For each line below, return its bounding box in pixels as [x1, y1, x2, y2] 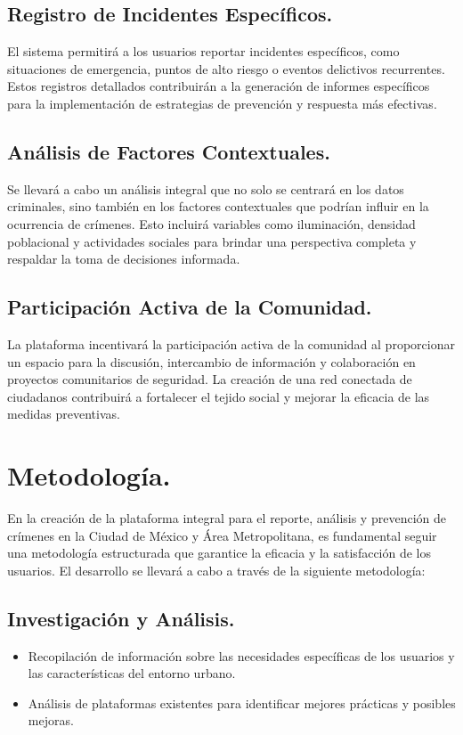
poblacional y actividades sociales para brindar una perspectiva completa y [7, 232, 417, 250]
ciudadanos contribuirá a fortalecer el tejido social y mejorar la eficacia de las [7, 387, 430, 405]
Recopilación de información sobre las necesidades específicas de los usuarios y [28, 646, 455, 665]
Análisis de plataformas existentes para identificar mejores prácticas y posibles [28, 693, 456, 712]
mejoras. [28, 711, 74, 730]
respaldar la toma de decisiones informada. [7, 249, 240, 268]
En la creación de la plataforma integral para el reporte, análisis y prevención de [7, 509, 446, 527]
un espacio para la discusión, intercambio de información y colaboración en [7, 352, 416, 371]
